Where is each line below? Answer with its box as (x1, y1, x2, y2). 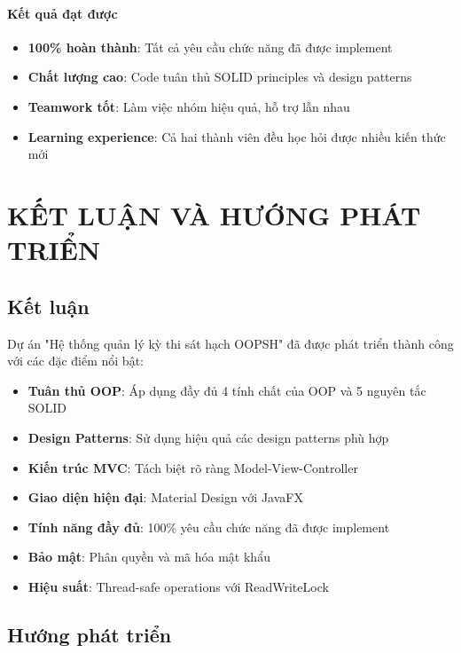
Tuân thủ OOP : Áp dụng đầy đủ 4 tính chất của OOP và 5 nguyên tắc (27, 381, 426, 399)
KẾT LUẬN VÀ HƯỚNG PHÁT (7, 196, 421, 232)
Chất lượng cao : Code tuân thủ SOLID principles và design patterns (27, 67, 412, 86)
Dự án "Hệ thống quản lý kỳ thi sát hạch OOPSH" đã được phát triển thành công (7, 334, 454, 352)
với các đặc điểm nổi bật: (7, 351, 144, 370)
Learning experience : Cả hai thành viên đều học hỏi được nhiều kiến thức (27, 127, 446, 146)
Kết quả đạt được (7, 4, 118, 22)
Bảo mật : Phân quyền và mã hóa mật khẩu (27, 547, 270, 566)
